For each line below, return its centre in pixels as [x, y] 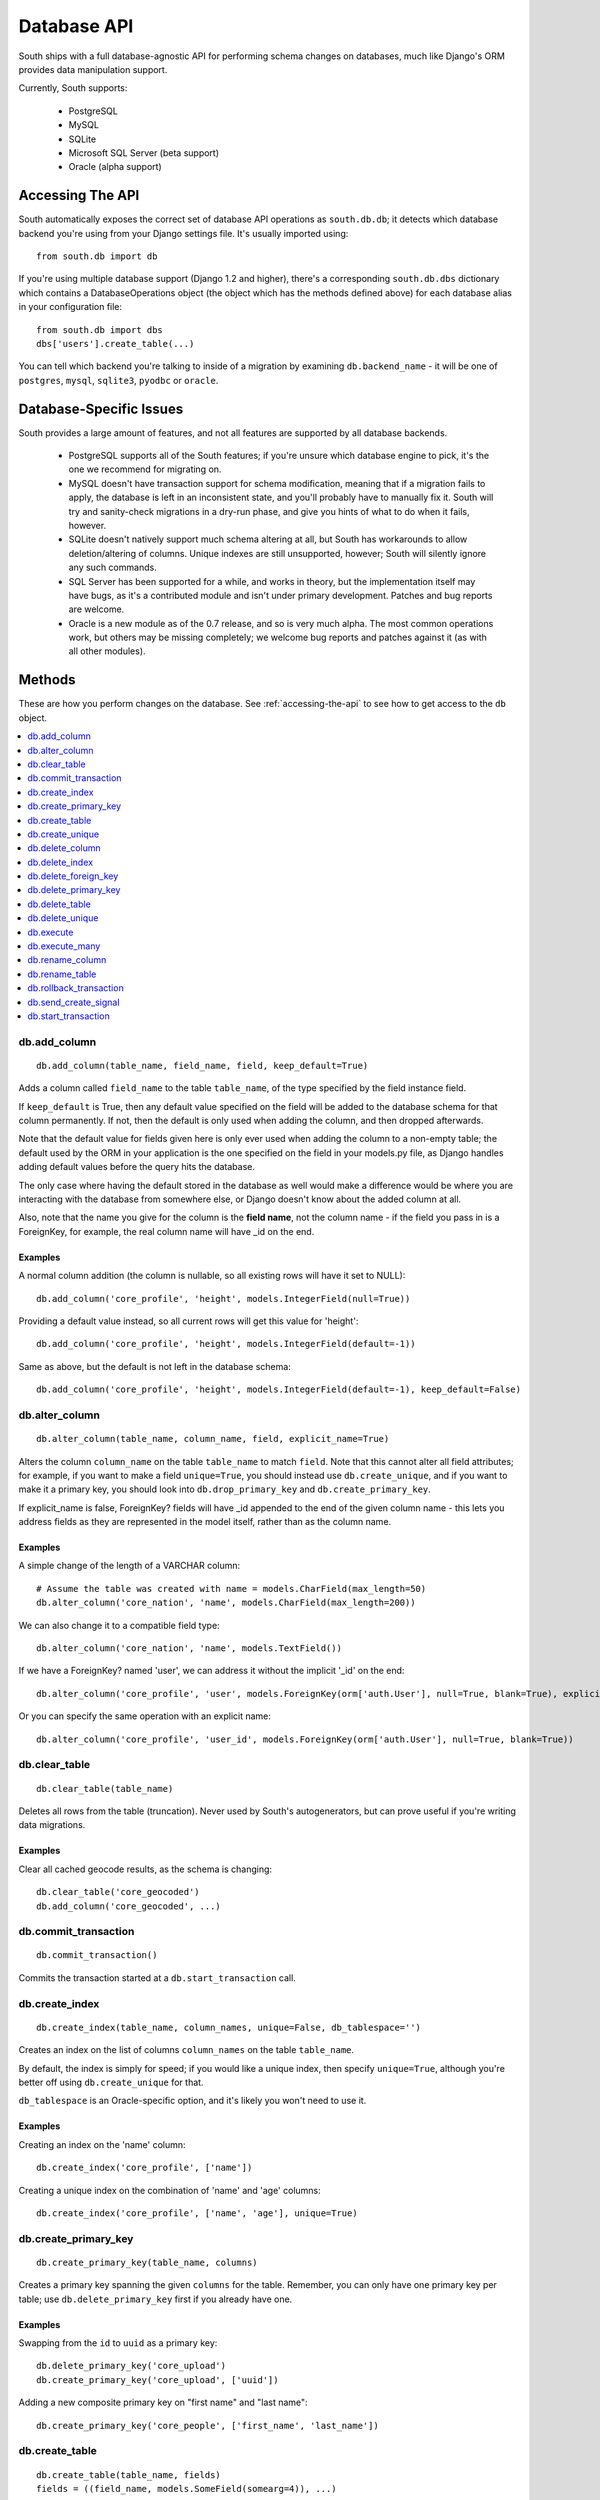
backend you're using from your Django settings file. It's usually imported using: [183, 233]
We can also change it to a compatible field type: [119, 1625]
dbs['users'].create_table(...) [115, 343]
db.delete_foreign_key [73, 876]
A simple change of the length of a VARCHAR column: [129, 1566]
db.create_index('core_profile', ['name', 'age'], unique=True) [197, 2213]
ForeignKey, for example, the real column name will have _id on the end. [166, 1231]
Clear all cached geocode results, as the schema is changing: [145, 1869]
